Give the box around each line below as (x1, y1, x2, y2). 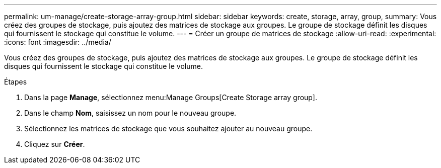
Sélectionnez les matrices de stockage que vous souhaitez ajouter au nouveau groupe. (24, 124, 313, 133)
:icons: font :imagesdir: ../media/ (4, 38, 111, 46)
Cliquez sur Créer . (24, 140, 85, 148)
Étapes (4, 77, 27, 86)
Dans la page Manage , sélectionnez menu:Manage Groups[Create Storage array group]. (24, 93, 317, 102)
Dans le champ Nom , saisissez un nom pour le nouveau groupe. (24, 109, 237, 117)
